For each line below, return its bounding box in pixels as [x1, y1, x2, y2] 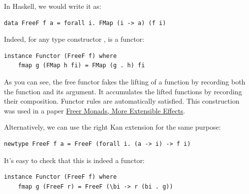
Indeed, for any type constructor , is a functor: [4, 34, 144, 44]
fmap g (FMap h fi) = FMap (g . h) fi [18, 62, 145, 69]
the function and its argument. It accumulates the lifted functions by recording [4, 86, 242, 96]
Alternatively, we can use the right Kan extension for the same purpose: [4, 122, 221, 132]
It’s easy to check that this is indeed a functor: [4, 155, 145, 165]
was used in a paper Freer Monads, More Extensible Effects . [4, 105, 186, 115]
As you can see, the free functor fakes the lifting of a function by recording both [4, 76, 246, 86]
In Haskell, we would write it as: [4, 1, 101, 11]
